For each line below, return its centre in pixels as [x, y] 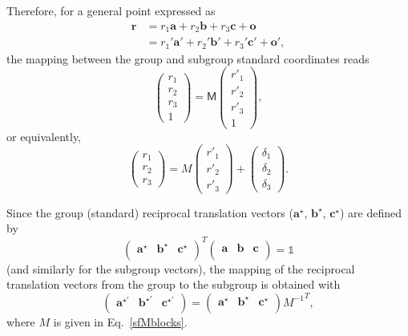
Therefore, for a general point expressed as [111, 10]
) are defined [371, 212]
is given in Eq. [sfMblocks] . [120, 321]
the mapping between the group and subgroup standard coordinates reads [188, 58]
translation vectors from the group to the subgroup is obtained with [174, 284]
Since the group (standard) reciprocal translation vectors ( [150, 212]
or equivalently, [44, 136]
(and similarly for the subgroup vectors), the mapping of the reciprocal [181, 268]
